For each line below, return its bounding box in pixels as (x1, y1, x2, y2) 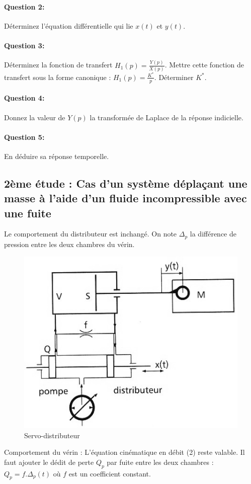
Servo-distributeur (24, 430, 80, 440)
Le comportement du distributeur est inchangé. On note (4, 228, 177, 239)
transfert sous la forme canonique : (4, 71, 111, 82)
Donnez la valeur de (4, 112, 65, 122)
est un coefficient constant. (68, 468, 151, 478)
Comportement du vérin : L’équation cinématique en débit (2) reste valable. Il (4, 447, 245, 457)
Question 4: (4, 93, 45, 103)
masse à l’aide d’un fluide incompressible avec (4, 190, 247, 206)
